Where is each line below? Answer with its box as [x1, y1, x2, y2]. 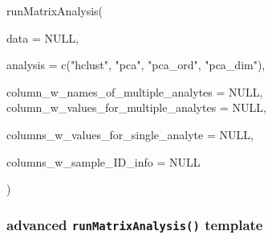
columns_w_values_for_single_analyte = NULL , [6, 126, 254, 142]
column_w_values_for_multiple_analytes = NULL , [6, 99, 266, 116]
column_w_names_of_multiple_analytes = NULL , [6, 83, 263, 100]
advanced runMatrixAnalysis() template [6, 214, 263, 234]
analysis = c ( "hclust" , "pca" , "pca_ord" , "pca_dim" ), [6, 56, 266, 73]
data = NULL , [6, 29, 79, 46]
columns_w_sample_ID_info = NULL [6, 153, 201, 170]
